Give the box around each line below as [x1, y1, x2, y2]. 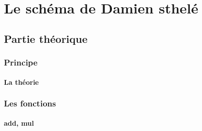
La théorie [4, 77, 39, 87]
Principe [4, 56, 38, 68]
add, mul [4, 118, 34, 128]
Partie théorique [4, 31, 88, 46]
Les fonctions [4, 97, 56, 109]
